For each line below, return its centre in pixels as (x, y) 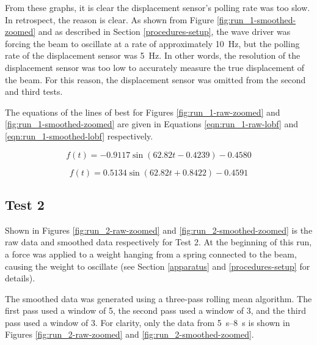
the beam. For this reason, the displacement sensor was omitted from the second (155, 79)
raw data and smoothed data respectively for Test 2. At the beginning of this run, (158, 242)
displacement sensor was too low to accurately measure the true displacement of (155, 67)
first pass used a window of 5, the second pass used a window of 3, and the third (156, 310)
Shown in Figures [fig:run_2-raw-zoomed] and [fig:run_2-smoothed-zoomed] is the (159, 230)
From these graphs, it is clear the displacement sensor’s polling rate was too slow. (158, 7)
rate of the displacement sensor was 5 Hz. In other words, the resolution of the (153, 55)
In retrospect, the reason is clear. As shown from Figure (110, 19)
